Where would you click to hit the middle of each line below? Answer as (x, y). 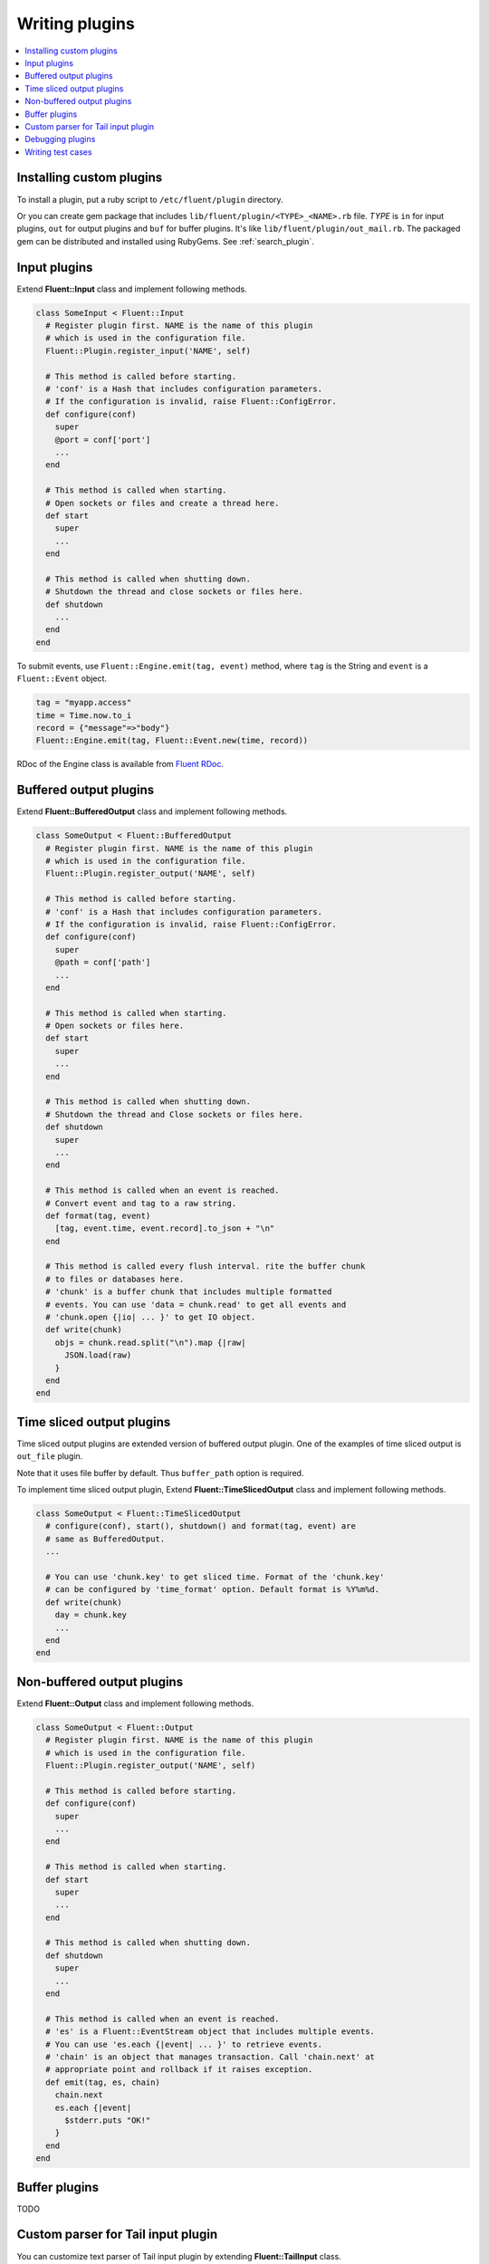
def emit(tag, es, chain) (103, 2082)
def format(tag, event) (98, 1215)
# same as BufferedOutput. (105, 1539)
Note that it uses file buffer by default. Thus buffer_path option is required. (160, 1473)
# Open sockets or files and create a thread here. (163, 503)
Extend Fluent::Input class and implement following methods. (132, 289)
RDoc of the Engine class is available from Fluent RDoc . (120, 764)
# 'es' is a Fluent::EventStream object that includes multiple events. (211, 2032)
